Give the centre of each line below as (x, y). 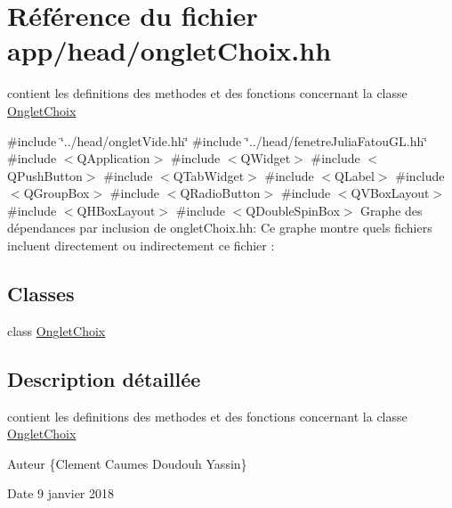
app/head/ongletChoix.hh (169, 50)
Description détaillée (104, 378)
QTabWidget (209, 175)
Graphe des (391, 210)
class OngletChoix (56, 330)
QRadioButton (220, 193)
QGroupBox (56, 193)
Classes (41, 294)
